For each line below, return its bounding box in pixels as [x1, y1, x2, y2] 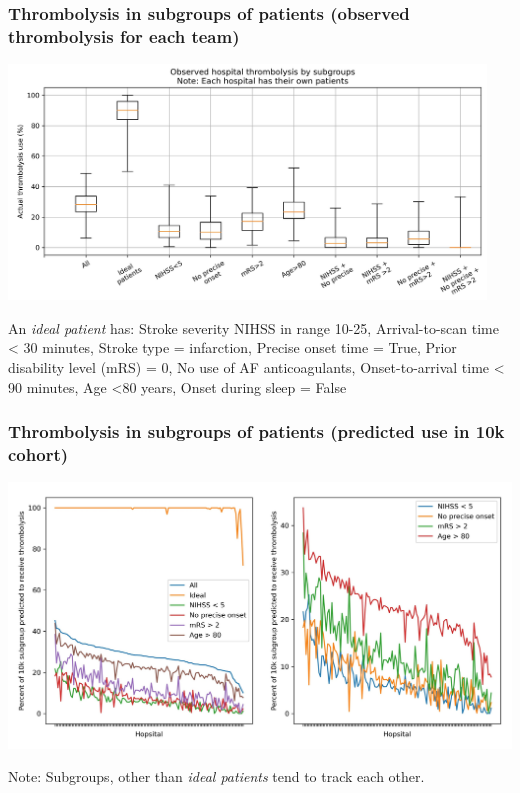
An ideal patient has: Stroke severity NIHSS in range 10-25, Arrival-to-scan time [8, 317, 499, 338]
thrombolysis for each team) [8, 23, 240, 48]
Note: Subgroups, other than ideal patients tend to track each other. [8, 766, 425, 787]
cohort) [8, 442, 69, 467]
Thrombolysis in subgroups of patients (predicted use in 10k [8, 419, 505, 444]
